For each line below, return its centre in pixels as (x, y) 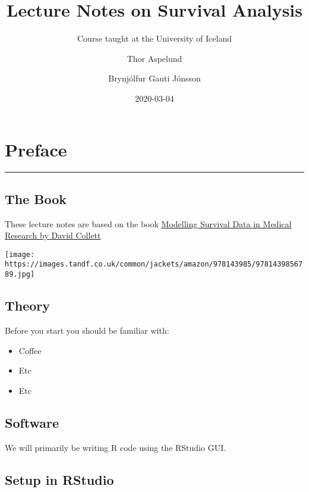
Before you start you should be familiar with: (87, 330)
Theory (28, 305)
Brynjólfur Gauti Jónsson (154, 78)
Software (32, 422)
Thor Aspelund (154, 58)
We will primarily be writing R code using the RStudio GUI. (116, 447)
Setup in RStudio (59, 479)
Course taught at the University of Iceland (154, 38)
